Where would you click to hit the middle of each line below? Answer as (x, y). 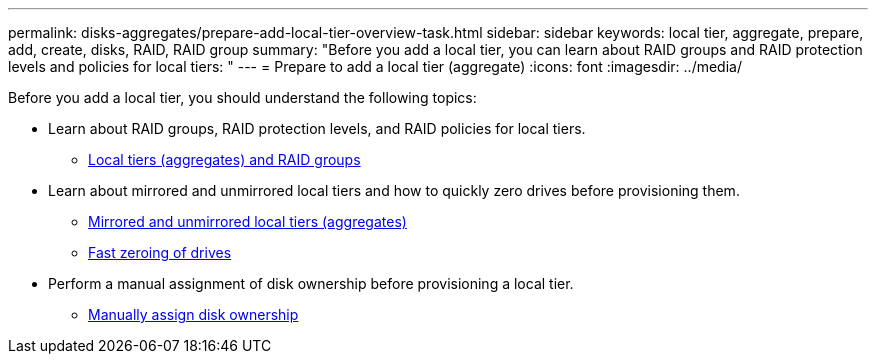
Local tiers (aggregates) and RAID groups (224, 159)
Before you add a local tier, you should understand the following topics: (242, 97)
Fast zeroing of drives (160, 252)
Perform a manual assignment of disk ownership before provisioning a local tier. (311, 283)
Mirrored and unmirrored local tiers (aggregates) (247, 221)
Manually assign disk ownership (193, 314)
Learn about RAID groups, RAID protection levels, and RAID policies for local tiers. (317, 128)
